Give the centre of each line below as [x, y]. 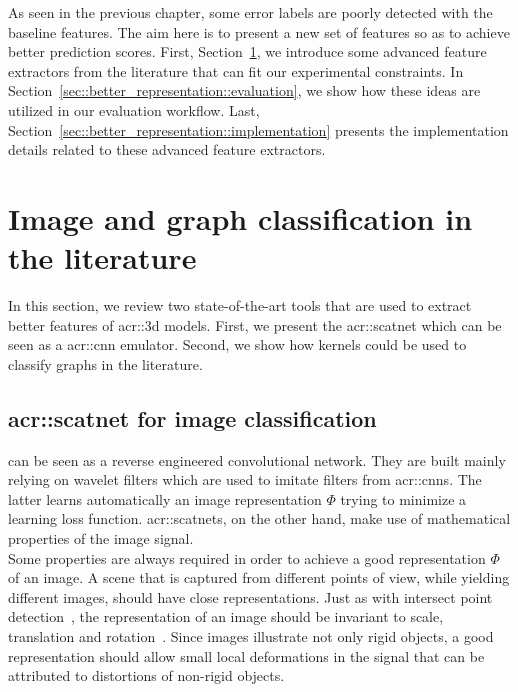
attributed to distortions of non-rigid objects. [146, 675]
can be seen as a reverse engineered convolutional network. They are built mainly [257, 459]
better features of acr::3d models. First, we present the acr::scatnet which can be [255, 324]
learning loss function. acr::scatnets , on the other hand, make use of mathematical [259, 518]
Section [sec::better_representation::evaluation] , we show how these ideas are [244, 90]
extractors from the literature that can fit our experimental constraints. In [236, 70]
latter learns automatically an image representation [165, 498]
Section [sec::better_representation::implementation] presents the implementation [258, 129]
